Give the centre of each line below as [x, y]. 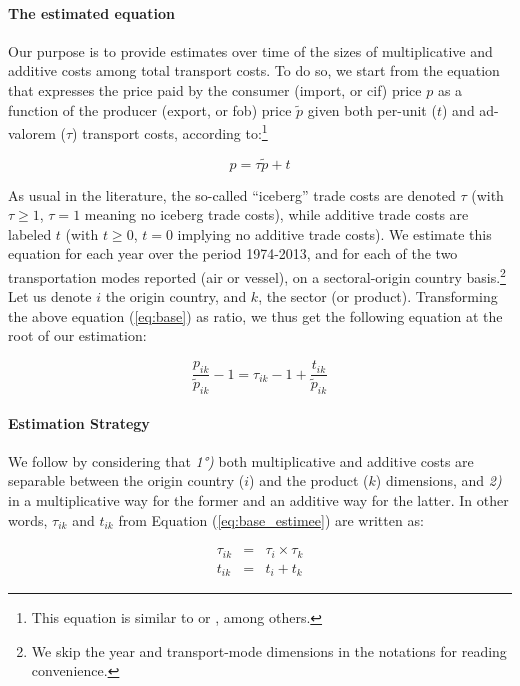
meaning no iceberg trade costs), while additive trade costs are [276, 214]
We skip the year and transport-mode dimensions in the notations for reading [269, 650]
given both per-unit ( [372, 109]
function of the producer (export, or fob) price [150, 109]
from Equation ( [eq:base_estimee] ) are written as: [271, 519]
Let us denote [50, 296]
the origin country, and [176, 296]
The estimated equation [91, 12]
